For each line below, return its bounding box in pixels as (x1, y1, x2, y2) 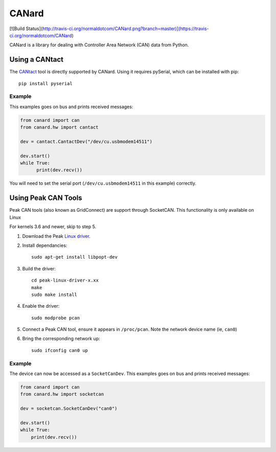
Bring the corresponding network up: (22, 336, 100, 342)
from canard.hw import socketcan (20, 391, 104, 397)
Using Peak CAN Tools (9, 194, 82, 203)
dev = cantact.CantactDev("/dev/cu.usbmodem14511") (20, 138, 153, 144)
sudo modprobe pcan (31, 315, 80, 321)
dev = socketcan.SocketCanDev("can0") (20, 406, 118, 412)
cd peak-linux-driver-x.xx (31, 278, 99, 283)
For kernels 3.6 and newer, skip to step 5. (9, 223, 97, 230)
